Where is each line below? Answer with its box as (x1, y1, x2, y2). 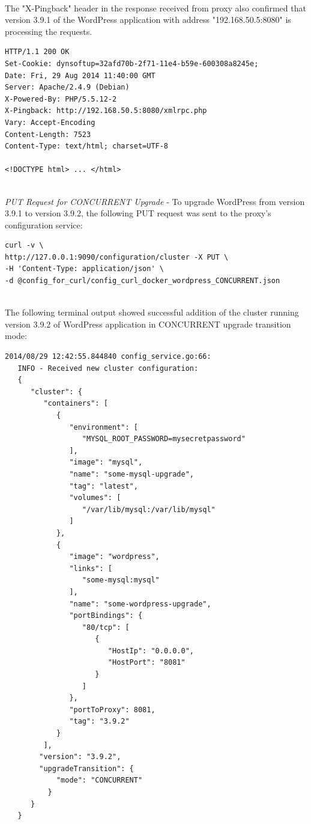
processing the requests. (5, 25, 92, 37)
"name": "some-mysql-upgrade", (69, 469, 194, 478)
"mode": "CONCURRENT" (56, 776, 143, 785)
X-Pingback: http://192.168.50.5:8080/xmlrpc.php (5, 106, 207, 115)
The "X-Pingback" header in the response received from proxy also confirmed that (5, 1, 306, 14)
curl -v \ (5, 241, 44, 250)
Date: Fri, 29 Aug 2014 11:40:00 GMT (5, 71, 155, 80)
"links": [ (69, 564, 112, 573)
